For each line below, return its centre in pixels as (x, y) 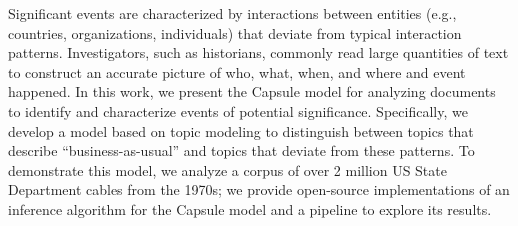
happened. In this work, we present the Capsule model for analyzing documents (252, 91)
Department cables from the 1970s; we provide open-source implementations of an (259, 189)
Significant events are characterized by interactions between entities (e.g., (232, 13)
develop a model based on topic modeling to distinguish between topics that (241, 130)
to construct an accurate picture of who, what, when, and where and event (237, 71)
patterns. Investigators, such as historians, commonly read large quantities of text (258, 52)
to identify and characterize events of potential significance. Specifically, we (238, 110)
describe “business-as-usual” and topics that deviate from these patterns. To (241, 150)
